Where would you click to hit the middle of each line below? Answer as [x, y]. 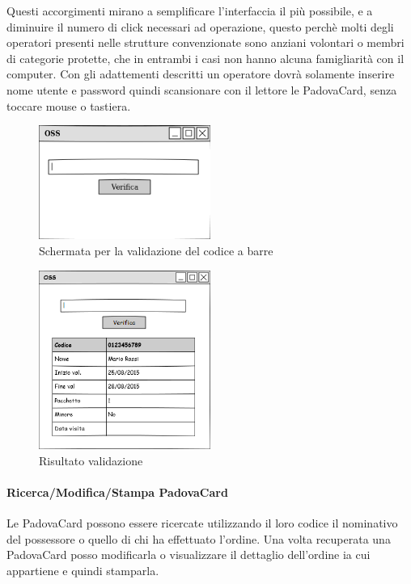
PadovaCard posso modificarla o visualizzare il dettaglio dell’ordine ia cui [189, 555]
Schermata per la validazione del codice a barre [156, 251]
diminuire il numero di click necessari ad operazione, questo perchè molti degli [200, 26]
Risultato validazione [91, 460]
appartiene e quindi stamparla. [83, 570]
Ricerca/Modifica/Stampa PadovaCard [117, 492]
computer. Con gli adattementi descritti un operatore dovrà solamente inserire [201, 74]
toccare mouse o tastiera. [69, 105]
